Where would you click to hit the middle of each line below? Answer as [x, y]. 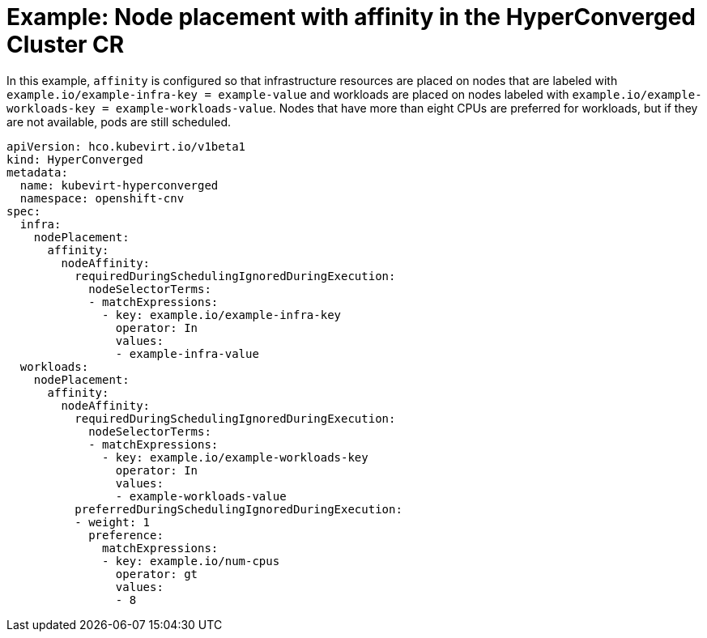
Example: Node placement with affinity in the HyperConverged [351, 17]
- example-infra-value [187, 353]
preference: [126, 535]
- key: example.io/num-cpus [191, 561]
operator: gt [157, 574]
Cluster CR [66, 45]
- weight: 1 [113, 522]
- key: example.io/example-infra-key [222, 315]
